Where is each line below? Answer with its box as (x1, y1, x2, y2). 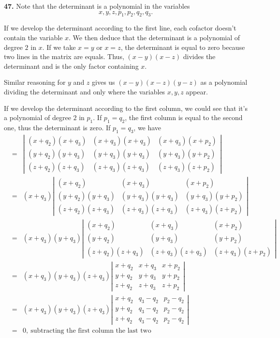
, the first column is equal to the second (125, 112, 243, 123)
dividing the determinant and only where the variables (4, 86, 165, 96)
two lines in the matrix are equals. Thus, (4, 51, 124, 61)
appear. (186, 86, 208, 96)
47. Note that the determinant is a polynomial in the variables (4, 1, 190, 11)
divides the (183, 51, 216, 61)
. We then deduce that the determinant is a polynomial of (69, 32, 240, 42)
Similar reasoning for (4, 77, 66, 87)
